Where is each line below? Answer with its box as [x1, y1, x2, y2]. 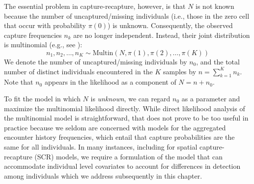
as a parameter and [181, 93, 240, 103]
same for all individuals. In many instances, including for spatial [4, 141, 198, 152]
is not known [196, 1, 234, 11]
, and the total [196, 56, 240, 66]
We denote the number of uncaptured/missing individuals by [4, 56, 187, 66]
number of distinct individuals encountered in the [4, 66, 153, 76]
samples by [163, 66, 197, 76]
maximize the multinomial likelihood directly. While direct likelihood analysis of [4, 103, 245, 113]
